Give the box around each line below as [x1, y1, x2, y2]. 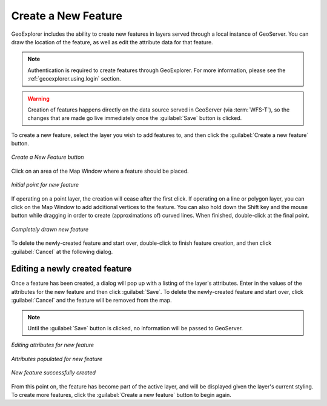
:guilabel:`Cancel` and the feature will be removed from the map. [11, 297, 172, 304]
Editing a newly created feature [11, 264, 132, 274]
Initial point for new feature [11, 181, 79, 188]
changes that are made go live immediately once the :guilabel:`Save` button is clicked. [27, 115, 242, 122]
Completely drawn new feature [11, 225, 89, 233]
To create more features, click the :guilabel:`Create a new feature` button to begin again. [11, 391, 231, 398]
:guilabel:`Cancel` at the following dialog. [11, 248, 113, 255]
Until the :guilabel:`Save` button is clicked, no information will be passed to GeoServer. [27, 325, 243, 332]
